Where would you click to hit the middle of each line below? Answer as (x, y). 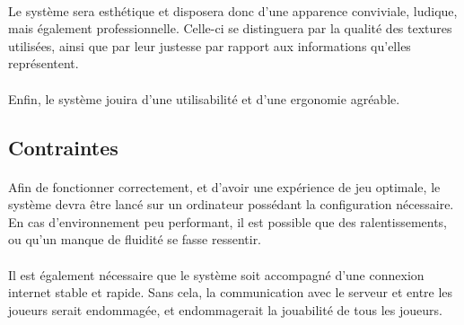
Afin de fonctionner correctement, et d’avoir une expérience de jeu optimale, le (224, 186)
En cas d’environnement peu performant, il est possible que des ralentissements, (228, 221)
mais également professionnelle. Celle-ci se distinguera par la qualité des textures (230, 28)
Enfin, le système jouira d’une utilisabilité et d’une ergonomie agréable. (204, 98)
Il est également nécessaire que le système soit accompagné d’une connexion (216, 274)
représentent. (44, 63)
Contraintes (63, 147)
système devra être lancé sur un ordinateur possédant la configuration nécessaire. (231, 204)
